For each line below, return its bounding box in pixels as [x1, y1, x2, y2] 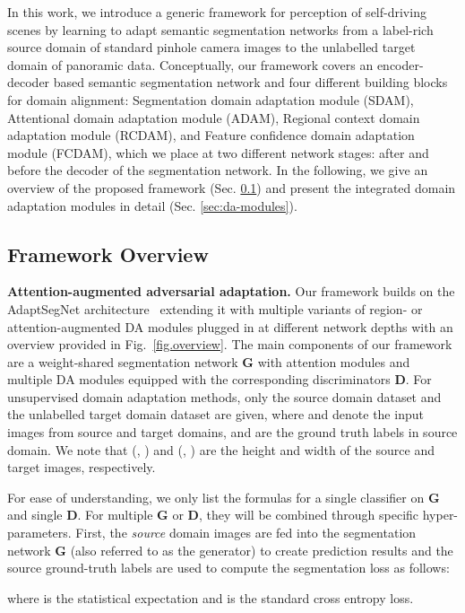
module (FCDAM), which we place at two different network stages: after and [7, 143, 429, 162]
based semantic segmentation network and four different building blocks [53, 73, 448, 92]
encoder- [376, 55, 424, 74]
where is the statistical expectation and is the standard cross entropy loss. [7, 588, 414, 607]
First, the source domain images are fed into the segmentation [75, 523, 417, 542]
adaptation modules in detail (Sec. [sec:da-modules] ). [7, 196, 297, 215]
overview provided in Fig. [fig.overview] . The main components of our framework [7, 335, 452, 354]
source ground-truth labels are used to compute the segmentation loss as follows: [7, 558, 450, 577]
